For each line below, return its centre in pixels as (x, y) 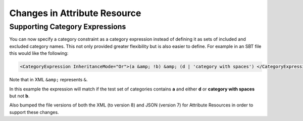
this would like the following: (39, 53)
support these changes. (34, 112)
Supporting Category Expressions (68, 27)
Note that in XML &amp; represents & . (48, 80)
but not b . (19, 96)
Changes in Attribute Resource (75, 13)
